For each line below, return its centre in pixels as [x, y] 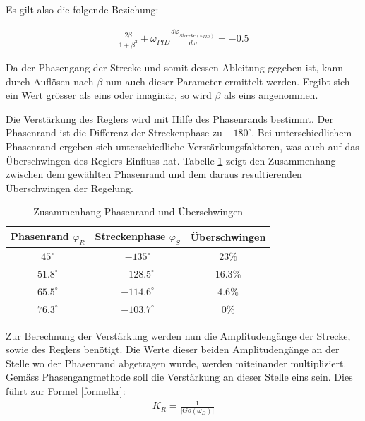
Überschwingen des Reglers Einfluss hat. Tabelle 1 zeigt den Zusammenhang [171, 160]
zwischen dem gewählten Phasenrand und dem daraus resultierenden [154, 174]
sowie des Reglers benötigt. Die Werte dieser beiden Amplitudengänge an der [173, 349]
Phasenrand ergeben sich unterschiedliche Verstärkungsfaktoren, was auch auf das [182, 146]
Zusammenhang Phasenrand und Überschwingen [138, 212]
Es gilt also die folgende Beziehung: [82, 9]
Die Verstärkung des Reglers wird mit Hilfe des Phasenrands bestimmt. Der [169, 118]
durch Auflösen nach [50, 81]
